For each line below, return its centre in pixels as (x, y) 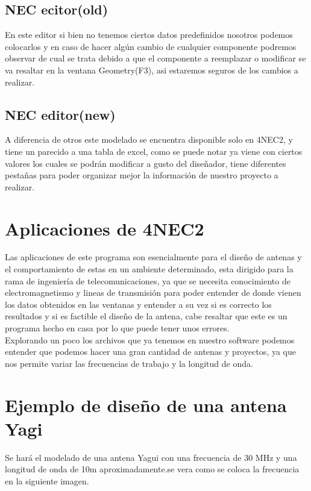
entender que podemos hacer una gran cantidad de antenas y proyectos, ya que (150, 352)
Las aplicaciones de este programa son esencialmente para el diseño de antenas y (153, 257)
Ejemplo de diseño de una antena (146, 405)
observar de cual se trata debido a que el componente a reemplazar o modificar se (155, 58)
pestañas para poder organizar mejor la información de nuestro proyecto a (142, 175)
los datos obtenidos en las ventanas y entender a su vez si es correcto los (138, 304)
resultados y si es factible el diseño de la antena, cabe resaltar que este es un (146, 316)
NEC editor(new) (60, 114)
